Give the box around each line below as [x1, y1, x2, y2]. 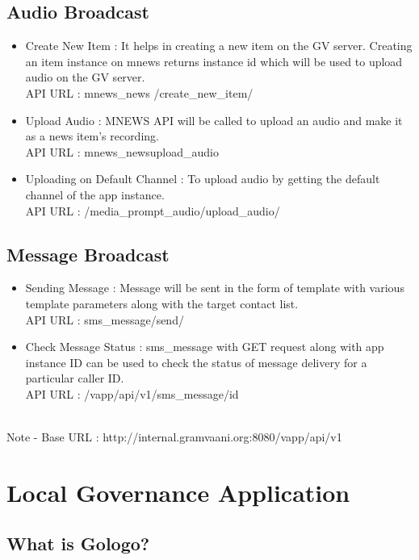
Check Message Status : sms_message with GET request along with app [25, 338, 384, 355]
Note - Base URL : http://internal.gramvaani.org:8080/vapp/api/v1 [6, 428, 342, 445]
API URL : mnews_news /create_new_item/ [25, 84, 253, 101]
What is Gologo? [6, 531, 150, 556]
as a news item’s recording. [25, 127, 159, 144]
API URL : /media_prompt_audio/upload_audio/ [25, 202, 280, 219]
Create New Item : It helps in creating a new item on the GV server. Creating [25, 37, 413, 54]
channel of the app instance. [25, 186, 165, 203]
